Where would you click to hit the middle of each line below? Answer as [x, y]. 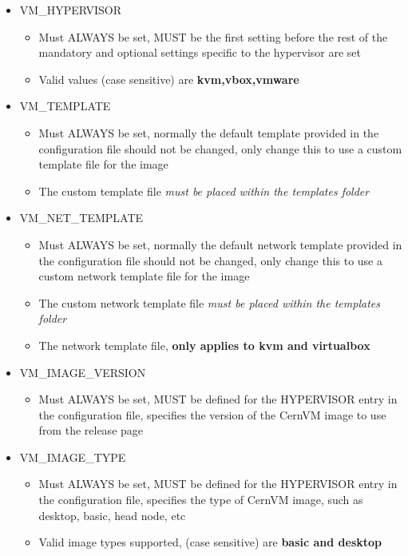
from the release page [91, 430]
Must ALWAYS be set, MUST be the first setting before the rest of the [213, 36]
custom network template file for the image [144, 276]
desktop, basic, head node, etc [112, 515]
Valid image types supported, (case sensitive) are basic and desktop [210, 542]
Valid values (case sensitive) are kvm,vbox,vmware [169, 79]
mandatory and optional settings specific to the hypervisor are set [200, 52]
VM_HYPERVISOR [70, 10]
